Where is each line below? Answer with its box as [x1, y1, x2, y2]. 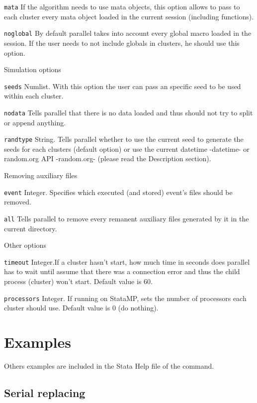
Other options [4, 240, 46, 250]
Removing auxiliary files [4, 170, 78, 181]
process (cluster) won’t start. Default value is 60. [4, 276, 153, 286]
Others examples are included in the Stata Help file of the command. [4, 360, 214, 371]
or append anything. [4, 117, 66, 127]
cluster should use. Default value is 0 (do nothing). [4, 302, 159, 313]
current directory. [4, 223, 57, 233]
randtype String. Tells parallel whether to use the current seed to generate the [4, 134, 244, 144]
